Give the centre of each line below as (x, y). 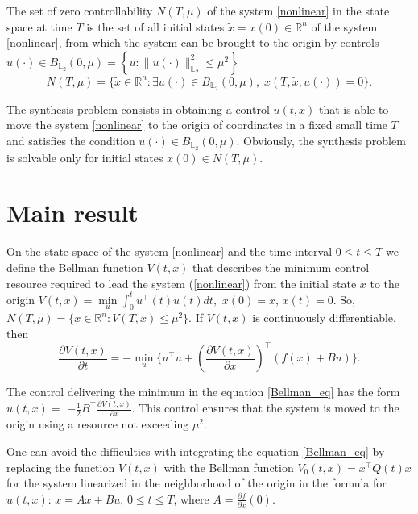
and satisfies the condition (71, 140)
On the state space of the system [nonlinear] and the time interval (170, 251)
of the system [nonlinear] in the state (298, 10)
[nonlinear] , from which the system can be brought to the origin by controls (193, 42)
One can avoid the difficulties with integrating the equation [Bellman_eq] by (196, 451)
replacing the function (61, 467)
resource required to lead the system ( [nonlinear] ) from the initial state (182, 283)
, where (191, 498)
